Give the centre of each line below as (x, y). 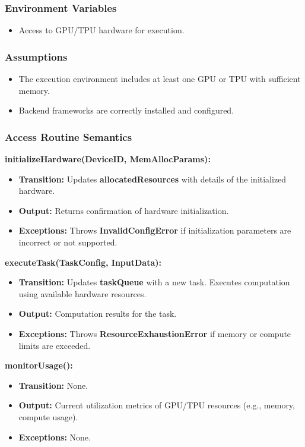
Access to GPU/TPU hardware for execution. (101, 30)
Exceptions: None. (55, 437)
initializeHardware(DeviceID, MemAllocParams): (108, 159)
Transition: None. (53, 385)
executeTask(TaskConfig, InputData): (83, 262)
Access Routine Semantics (69, 136)
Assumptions (36, 56)
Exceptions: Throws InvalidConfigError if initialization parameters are (155, 230)
